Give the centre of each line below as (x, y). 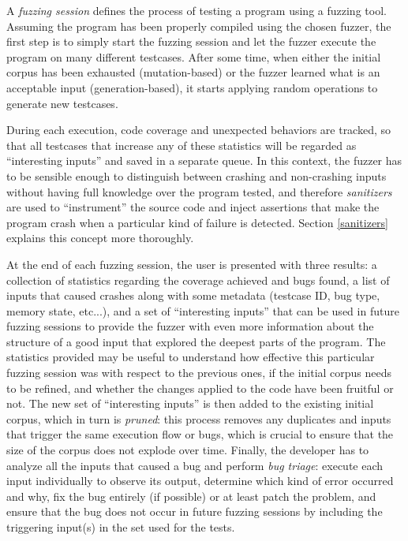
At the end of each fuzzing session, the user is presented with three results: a (192, 264)
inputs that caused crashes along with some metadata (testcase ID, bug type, (193, 295)
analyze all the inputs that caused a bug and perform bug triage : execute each (195, 465)
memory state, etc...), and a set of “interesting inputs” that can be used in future (203, 310)
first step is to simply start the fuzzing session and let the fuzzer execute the (191, 41)
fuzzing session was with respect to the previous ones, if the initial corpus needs (199, 373)
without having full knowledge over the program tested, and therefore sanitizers (199, 191)
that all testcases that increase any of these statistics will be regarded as (182, 145)
